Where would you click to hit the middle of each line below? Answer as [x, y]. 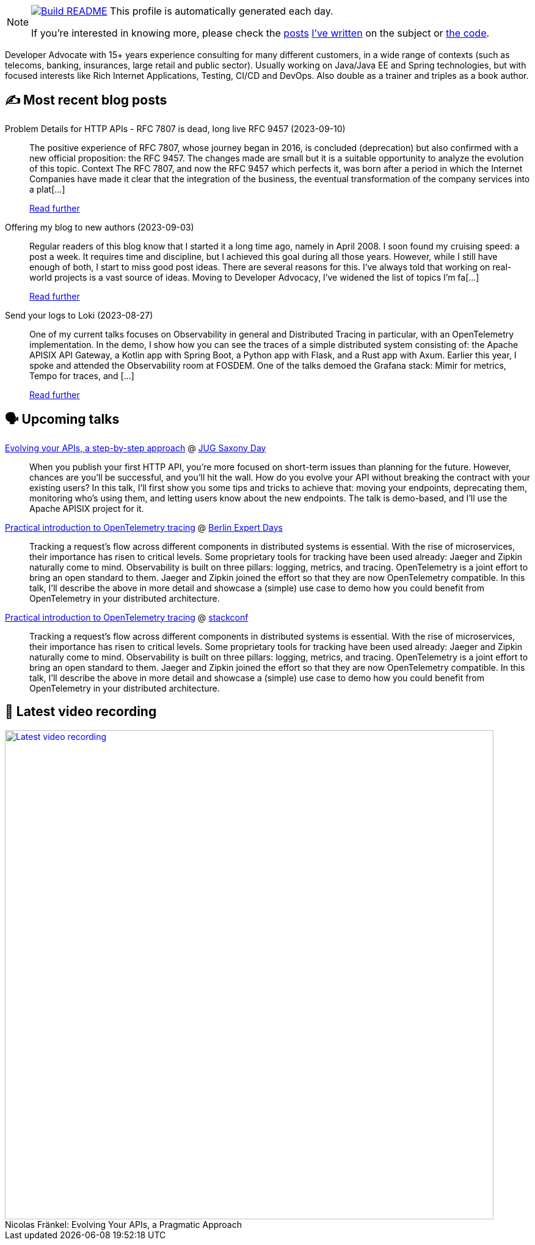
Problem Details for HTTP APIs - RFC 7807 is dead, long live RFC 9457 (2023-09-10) [175, 128]
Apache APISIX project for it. [87, 508]
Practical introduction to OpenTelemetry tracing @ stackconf [127, 617]
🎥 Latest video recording [81, 712]
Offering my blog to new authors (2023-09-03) [100, 227]
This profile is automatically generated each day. [222, 11]
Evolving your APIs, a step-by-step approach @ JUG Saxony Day [136, 448]
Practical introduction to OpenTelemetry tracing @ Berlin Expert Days [144, 527]
